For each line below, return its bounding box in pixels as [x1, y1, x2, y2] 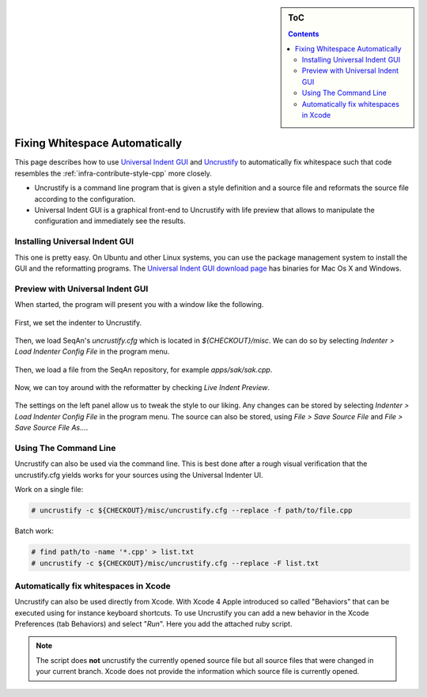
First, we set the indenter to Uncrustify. [14, 317, 142, 328]
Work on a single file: [14, 485, 84, 494]
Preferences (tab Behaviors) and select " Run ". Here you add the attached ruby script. [14, 619, 293, 629]
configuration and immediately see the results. [34, 216, 186, 225]
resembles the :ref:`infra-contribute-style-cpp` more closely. [14, 169, 213, 178]
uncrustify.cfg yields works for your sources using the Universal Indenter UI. [14, 470, 264, 479]
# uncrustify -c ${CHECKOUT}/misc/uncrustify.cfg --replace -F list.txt [31, 559, 319, 567]
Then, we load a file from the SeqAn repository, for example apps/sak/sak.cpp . [14, 365, 273, 374]
